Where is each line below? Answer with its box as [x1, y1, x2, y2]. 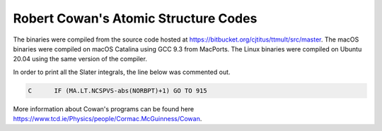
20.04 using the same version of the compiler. [13, 55, 148, 63]
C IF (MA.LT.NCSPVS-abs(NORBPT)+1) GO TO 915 [28, 87, 208, 94]
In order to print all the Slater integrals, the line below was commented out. [13, 68, 231, 76]
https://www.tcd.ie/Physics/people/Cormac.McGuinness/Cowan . [13, 115, 202, 123]
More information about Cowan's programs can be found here [13, 104, 195, 113]
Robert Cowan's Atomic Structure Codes [13, 11, 257, 26]
